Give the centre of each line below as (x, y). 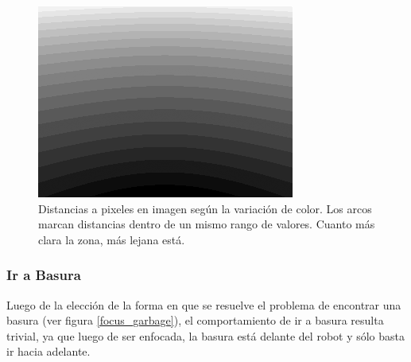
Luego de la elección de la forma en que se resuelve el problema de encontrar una (204, 304)
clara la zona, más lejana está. (112, 239)
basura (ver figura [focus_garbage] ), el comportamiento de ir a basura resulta (195, 320)
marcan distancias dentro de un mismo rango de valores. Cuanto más (207, 224)
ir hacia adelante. (48, 351)
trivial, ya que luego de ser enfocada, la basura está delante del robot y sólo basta (206, 335)
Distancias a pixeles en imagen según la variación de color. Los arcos (205, 208)
